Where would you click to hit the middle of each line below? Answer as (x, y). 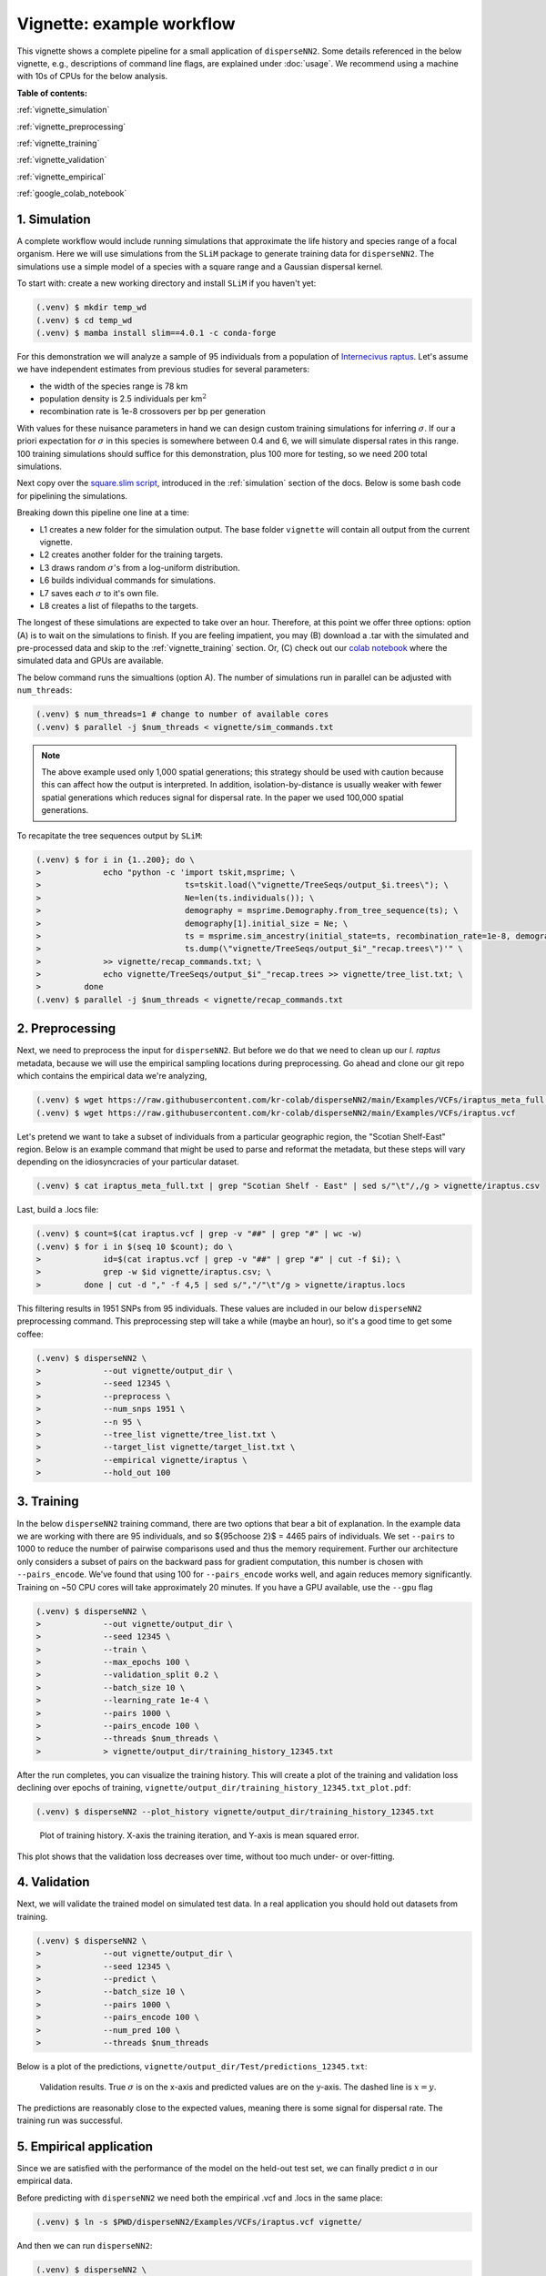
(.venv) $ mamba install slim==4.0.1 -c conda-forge (156, 333)
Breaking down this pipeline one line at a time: (103, 513)
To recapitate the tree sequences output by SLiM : (110, 835)
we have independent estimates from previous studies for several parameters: (163, 370)
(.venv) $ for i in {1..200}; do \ (115, 859)
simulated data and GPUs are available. (90, 661)
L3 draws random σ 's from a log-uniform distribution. (140, 567)
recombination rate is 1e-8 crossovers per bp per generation (152, 412)
